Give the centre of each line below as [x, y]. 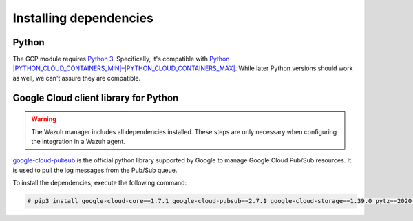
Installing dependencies [83, 18]
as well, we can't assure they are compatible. [77, 78]
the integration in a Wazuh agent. [78, 142]
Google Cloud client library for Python [96, 97]
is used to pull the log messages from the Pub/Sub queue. [95, 170]
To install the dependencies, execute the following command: [100, 183]
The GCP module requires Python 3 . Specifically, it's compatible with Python [121, 59]
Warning [44, 119]
